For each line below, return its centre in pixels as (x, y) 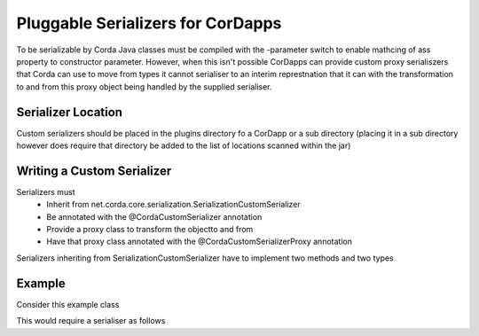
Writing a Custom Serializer (94, 171)
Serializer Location (70, 112)
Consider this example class (68, 304)
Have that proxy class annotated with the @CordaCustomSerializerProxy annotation (199, 242)
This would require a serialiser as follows (91, 321)
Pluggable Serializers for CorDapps (149, 23)
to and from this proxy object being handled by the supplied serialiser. (144, 86)
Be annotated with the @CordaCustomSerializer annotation (154, 216)
